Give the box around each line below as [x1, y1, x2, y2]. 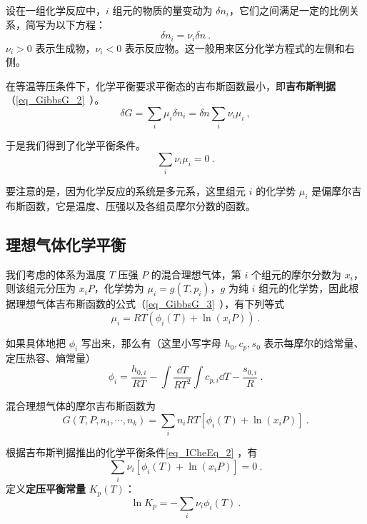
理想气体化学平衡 [6, 233, 126, 256]
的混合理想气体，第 [151, 266, 241, 281]
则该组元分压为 [6, 281, 76, 296]
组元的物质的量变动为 [112, 3, 213, 17]
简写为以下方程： [25, 16, 106, 31]
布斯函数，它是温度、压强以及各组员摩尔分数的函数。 [6, 198, 256, 213]
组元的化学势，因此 [258, 281, 349, 296]
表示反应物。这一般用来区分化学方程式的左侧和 [124, 40, 345, 55]
